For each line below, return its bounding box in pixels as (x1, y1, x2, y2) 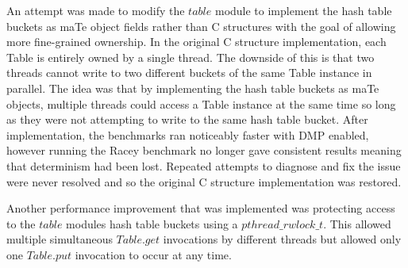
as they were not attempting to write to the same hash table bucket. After (6, 111, 368, 128)
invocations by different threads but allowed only (163, 231, 402, 247)
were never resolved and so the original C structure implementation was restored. (6, 173, 402, 190)
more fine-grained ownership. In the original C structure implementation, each (6, 33, 387, 50)
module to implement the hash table (214, 2, 392, 18)
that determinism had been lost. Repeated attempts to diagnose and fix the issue (6, 157, 401, 174)
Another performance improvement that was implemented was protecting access (6, 200, 395, 216)
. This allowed (323, 215, 391, 232)
